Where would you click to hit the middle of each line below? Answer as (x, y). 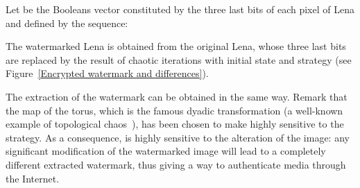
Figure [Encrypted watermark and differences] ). (107, 73)
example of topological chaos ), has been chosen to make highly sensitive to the (175, 124)
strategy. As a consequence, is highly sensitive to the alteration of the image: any (178, 137)
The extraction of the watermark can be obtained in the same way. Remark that (177, 96)
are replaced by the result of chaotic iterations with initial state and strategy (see (179, 59)
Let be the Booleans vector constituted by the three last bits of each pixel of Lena (180, 9)
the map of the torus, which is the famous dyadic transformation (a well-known (174, 110)
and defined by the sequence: (67, 23)
